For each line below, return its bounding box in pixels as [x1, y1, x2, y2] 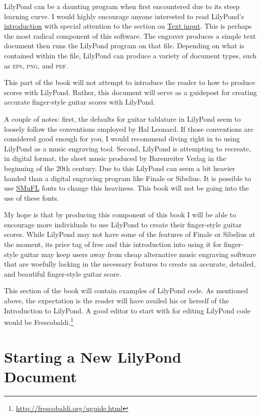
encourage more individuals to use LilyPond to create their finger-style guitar [4, 219, 242, 229]
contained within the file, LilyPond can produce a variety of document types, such [4, 50, 257, 60]
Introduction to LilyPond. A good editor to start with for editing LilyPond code [4, 305, 251, 315]
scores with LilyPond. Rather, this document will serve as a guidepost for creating [4, 87, 257, 97]
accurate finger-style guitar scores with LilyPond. [4, 97, 155, 107]
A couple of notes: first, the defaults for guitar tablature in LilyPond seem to [4, 113, 241, 124]
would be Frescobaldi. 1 [4, 315, 74, 327]
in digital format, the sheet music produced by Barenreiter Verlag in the [4, 153, 226, 163]
